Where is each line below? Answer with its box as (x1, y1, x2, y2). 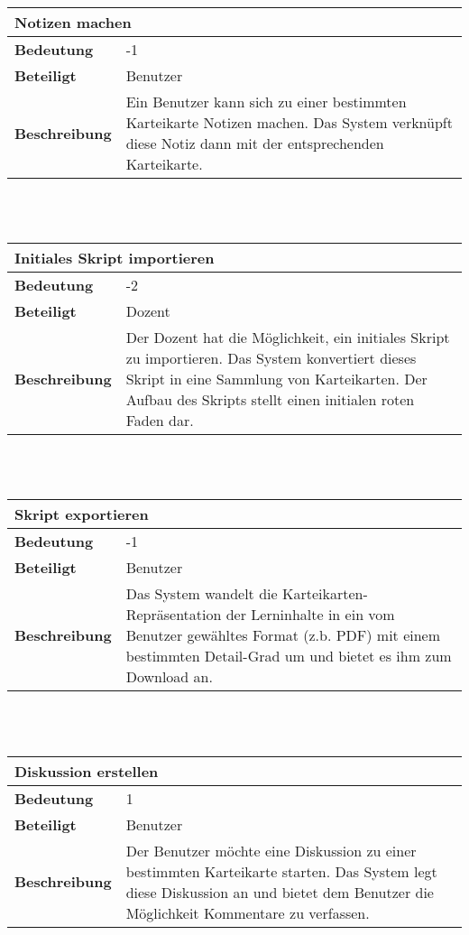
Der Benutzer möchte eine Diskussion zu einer (125, 839, 417, 861)
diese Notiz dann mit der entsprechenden (125, 133, 384, 153)
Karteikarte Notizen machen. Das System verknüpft (125, 112, 453, 133)
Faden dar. (125, 410, 194, 431)
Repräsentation (125, 604, 222, 625)
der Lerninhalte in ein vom (225, 604, 395, 625)
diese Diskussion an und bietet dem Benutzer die (125, 881, 434, 903)
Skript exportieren (14, 504, 149, 525)
